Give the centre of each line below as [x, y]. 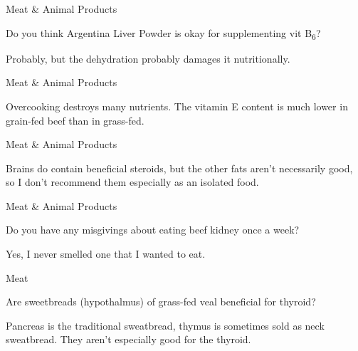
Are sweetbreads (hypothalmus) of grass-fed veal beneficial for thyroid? [161, 302]
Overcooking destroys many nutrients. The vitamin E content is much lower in [177, 106]
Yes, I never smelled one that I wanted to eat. [106, 254]
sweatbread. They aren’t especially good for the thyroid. [128, 339]
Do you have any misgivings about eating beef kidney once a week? [153, 230]
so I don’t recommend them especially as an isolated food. [132, 182]
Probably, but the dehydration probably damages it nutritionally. [148, 58]
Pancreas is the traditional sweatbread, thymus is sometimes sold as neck [165, 325]
